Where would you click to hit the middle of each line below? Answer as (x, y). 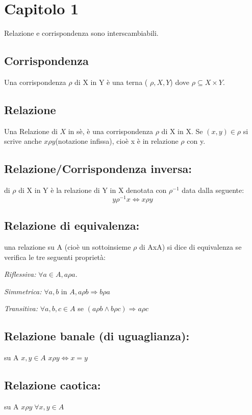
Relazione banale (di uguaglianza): (97, 336)
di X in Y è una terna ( (111, 82)
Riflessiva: (20, 274)
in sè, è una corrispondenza (111, 131)
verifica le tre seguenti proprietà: (55, 257)
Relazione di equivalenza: (72, 225)
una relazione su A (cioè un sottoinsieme (68, 246)
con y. (196, 141)
